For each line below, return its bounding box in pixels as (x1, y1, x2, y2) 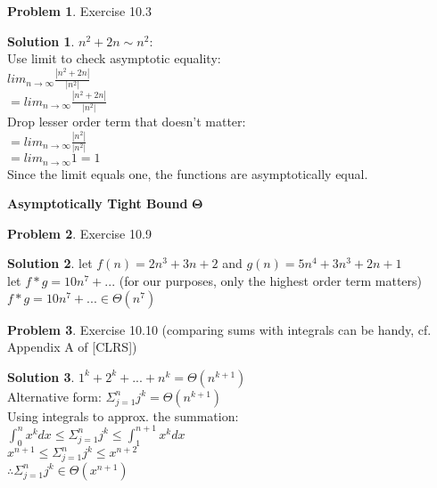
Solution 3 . (7, 367, 75, 386)
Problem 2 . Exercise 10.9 (7, 224, 152, 242)
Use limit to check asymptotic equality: (7, 49, 221, 68)
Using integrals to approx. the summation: (7, 406, 239, 425)
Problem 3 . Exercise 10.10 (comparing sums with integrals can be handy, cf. (7, 320, 432, 338)
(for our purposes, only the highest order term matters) (119, 272, 423, 290)
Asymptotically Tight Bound (7, 194, 188, 213)
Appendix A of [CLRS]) (7, 338, 137, 356)
